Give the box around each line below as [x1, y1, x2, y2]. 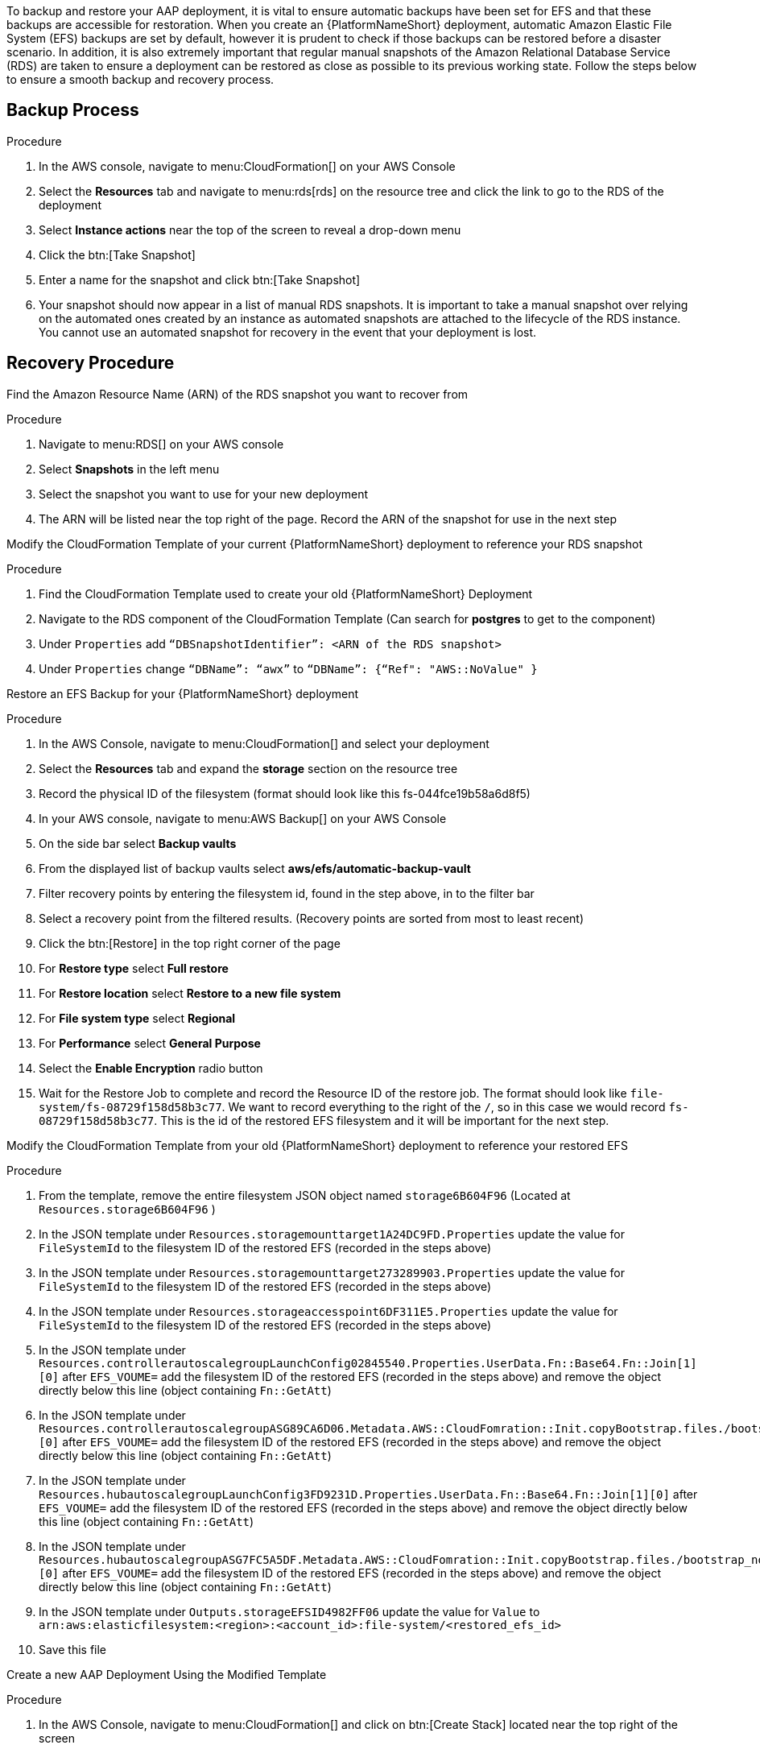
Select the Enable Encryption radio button [39, 1061, 263, 1075]
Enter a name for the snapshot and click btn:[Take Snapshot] [39, 272, 361, 287]
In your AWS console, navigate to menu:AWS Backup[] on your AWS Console [39, 811, 447, 825]
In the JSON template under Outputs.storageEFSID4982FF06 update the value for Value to [39, 1604, 540, 1619]
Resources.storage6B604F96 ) [39, 1201, 216, 1216]
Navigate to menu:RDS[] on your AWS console [39, 436, 284, 451]
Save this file [39, 1642, 107, 1656]
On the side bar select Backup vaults [39, 836, 237, 850]
